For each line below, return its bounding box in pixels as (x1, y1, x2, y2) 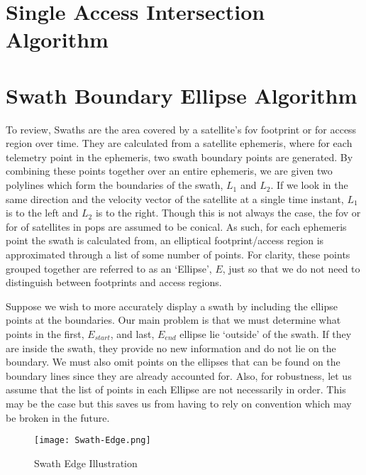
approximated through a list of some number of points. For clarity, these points (6, 247, 350, 262)
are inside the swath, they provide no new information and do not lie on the (6, 340, 336, 355)
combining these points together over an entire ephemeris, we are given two (6, 163, 333, 178)
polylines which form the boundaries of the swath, (6, 178, 223, 192)
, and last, (110, 327, 155, 341)
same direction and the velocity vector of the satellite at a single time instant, (6, 191, 344, 206)
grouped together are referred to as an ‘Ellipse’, (6, 261, 212, 275)
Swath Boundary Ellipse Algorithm (6, 80, 357, 109)
